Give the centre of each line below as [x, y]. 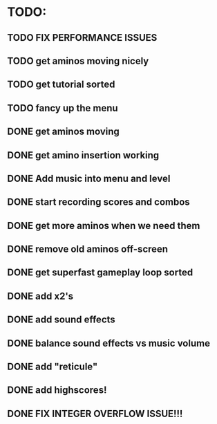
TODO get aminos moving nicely [78, 61]
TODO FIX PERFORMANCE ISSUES [82, 38]
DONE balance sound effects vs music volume [109, 343]
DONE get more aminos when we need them [104, 225]
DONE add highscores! [57, 390]
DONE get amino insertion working [83, 155]
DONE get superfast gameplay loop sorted [100, 273]
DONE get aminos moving [63, 132]
